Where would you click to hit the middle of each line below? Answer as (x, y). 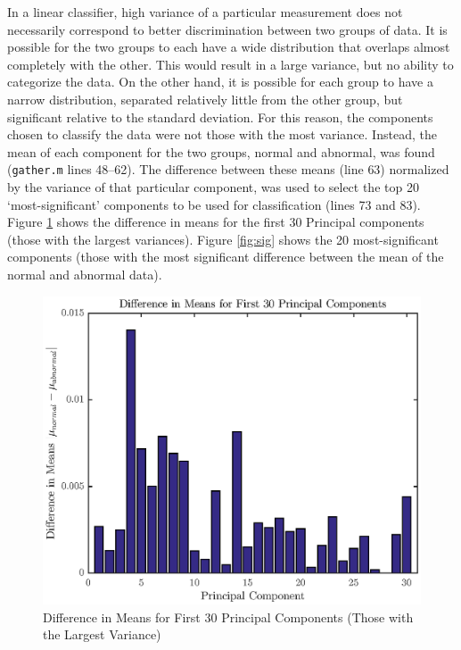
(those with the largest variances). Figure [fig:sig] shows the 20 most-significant (223, 239)
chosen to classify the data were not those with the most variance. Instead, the (222, 134)
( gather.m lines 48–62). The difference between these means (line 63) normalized (228, 169)
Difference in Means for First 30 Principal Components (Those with (228, 617)
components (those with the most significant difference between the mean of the (226, 257)
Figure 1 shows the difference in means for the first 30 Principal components (216, 222)
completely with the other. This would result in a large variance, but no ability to (230, 64)
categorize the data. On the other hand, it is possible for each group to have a (220, 82)
